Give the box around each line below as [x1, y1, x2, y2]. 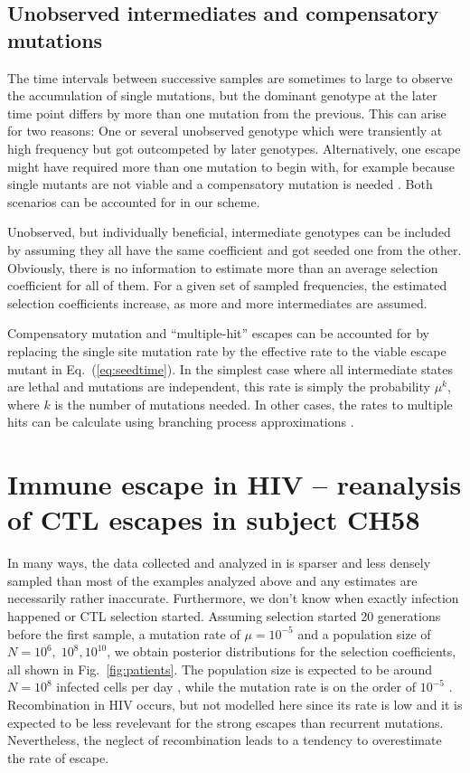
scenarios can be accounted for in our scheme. [7, 192, 260, 211]
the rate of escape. [7, 748, 109, 767]
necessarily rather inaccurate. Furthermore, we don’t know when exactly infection [7, 589, 459, 608]
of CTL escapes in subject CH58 [7, 501, 420, 538]
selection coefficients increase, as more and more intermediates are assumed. [7, 293, 428, 312]
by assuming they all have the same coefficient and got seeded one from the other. [7, 240, 462, 259]
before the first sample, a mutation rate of [7, 624, 240, 643]
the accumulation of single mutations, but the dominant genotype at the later [7, 86, 437, 105]
